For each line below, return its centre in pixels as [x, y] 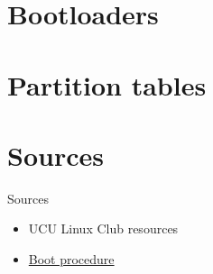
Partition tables [107, 84]
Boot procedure [71, 259]
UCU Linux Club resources [103, 228]
